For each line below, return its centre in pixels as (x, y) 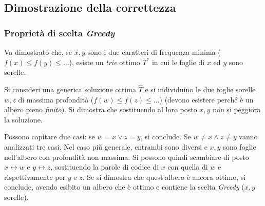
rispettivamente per (35, 177)
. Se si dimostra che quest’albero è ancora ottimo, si (164, 177)
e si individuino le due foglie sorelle (200, 89)
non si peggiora (237, 109)
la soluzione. (23, 119)
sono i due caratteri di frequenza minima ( (154, 52)
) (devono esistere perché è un (206, 99)
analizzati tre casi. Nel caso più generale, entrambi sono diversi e (106, 146)
